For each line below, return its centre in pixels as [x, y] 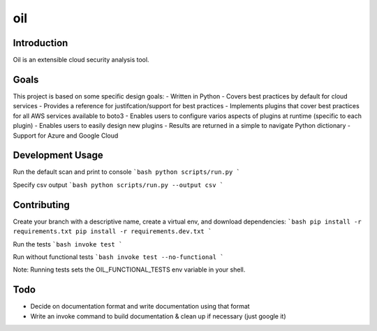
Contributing [41, 205]
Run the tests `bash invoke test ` [68, 244]
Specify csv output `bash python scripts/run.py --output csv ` [118, 184]
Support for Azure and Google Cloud [66, 135]
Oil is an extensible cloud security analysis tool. [81, 60]
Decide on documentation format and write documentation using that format [140, 307]
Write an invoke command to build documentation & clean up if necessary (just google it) [158, 316]
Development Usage [58, 155]
